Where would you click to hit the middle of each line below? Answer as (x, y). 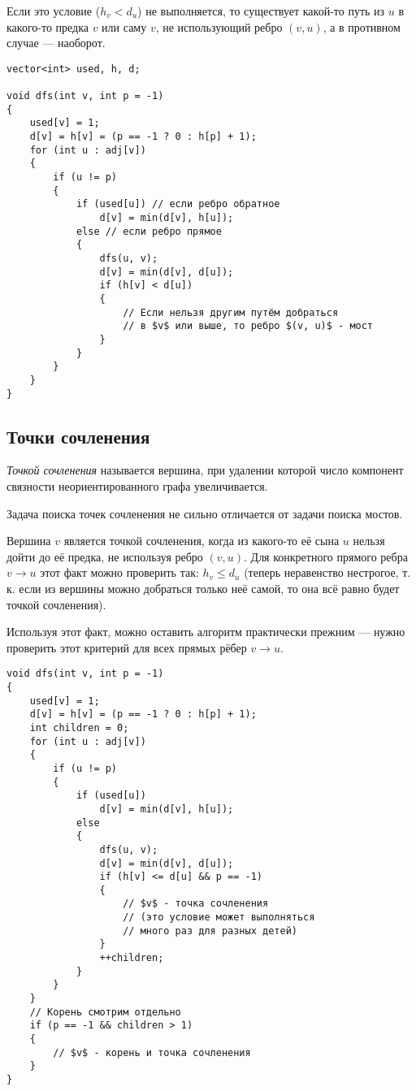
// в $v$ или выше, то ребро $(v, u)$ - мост (248, 326)
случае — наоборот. (56, 43)
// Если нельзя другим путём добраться (231, 312)
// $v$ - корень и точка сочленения (152, 1052)
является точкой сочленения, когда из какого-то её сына (201, 541)
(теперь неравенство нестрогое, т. (327, 572)
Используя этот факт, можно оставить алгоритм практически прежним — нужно (206, 632)
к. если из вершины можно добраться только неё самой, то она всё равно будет (203, 588)
